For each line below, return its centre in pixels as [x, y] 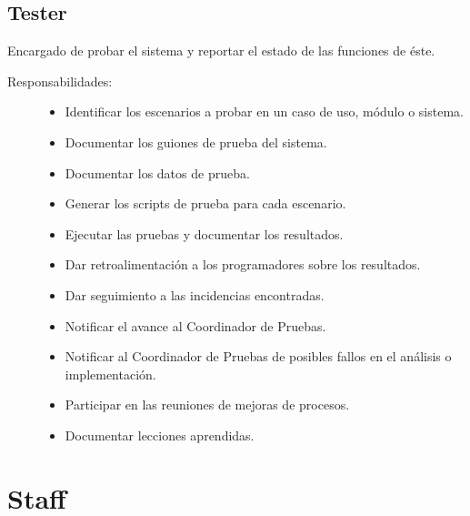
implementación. [110, 374]
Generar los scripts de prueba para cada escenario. [205, 203]
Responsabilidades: [60, 81]
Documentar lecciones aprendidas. [160, 435]
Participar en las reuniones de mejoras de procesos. [207, 405]
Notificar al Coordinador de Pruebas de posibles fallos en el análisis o [258, 356]
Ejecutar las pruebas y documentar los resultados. [204, 233]
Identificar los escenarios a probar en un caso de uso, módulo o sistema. [264, 111]
